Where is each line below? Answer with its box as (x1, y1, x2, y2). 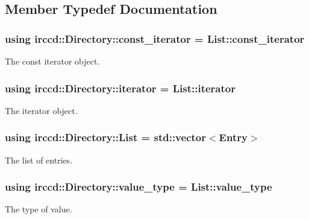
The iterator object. (5, 104, 78, 116)
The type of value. (5, 203, 72, 215)
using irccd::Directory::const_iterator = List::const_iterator (5, 31, 305, 46)
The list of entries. (5, 153, 73, 166)
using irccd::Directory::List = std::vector (5, 130, 206, 145)
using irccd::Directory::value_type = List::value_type (5, 179, 272, 194)
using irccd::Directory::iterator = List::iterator (5, 80, 236, 95)
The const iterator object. (5, 55, 100, 67)
